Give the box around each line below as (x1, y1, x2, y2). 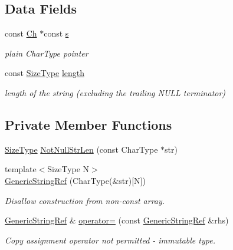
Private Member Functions (5, 115, 172, 133)
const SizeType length (5, 67, 85, 79)
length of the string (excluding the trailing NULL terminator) (5, 86, 226, 98)
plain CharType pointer (5, 47, 88, 59)
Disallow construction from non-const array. (5, 194, 165, 206)
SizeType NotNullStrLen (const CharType (5, 143, 158, 155)
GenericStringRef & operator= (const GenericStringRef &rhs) (5, 214, 229, 226)
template (5, 163, 37, 175)
